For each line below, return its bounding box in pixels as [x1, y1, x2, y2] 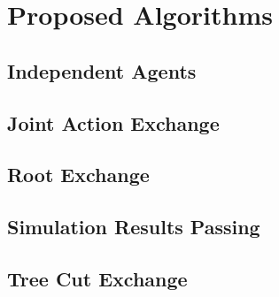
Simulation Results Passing [7, 213, 260, 240]
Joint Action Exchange [7, 109, 220, 136]
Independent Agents [7, 57, 197, 84]
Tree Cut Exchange [7, 264, 188, 292]
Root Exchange [7, 161, 150, 188]
